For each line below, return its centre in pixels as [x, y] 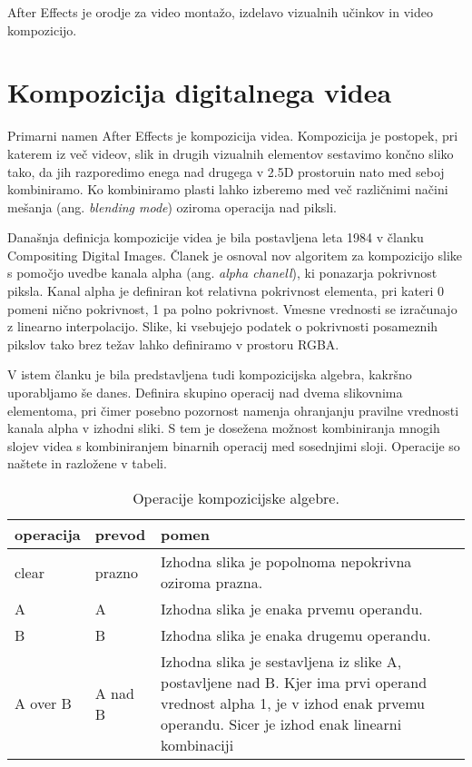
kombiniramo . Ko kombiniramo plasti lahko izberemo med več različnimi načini [228, 189]
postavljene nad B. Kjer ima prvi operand [294, 682]
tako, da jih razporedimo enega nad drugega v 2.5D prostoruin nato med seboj [226, 171]
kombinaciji [197, 745]
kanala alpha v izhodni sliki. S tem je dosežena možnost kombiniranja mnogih [224, 428]
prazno [116, 572]
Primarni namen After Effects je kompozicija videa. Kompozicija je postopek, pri [233, 136]
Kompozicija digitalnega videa [200, 92]
